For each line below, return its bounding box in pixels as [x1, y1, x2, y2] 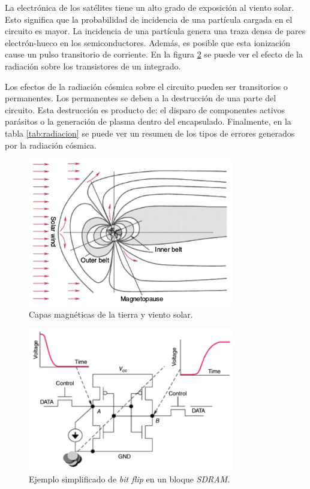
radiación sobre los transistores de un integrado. [5, 59, 181, 72]
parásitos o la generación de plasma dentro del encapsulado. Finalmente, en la [5, 115, 291, 128]
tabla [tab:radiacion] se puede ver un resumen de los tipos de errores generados [5, 126, 295, 139]
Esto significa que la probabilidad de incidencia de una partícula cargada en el [5, 13, 293, 25]
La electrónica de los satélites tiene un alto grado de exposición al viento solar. [5, 1, 294, 13]
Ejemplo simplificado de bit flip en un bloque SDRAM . [29, 473, 230, 485]
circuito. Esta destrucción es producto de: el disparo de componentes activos [5, 103, 285, 116]
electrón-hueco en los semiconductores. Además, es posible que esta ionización [5, 36, 291, 49]
